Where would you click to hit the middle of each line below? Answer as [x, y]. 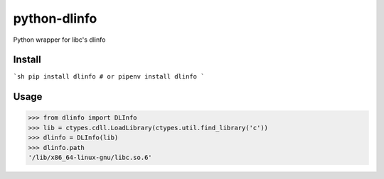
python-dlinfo [55, 18]
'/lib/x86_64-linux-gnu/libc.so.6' [90, 158]
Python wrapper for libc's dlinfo [59, 40]
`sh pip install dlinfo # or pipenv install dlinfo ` [109, 77]
